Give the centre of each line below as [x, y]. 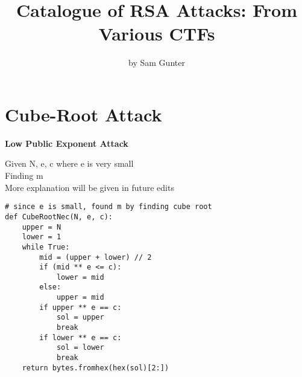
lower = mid [80, 277]
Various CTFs [157, 34]
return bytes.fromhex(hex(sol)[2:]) [96, 368]
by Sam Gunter [157, 63]
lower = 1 [42, 237]
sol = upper [80, 317]
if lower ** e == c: [80, 337]
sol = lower [80, 348]
